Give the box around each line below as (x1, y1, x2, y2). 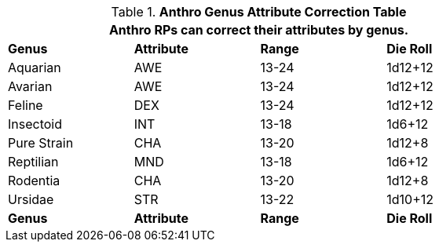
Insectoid (8, 116, 63, 132)
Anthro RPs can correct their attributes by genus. (108, 22, 409, 38)
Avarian (8, 78, 53, 94)
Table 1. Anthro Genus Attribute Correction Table (111, 4, 407, 20)
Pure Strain (8, 135, 74, 151)
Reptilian (8, 154, 59, 170)
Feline (8, 97, 43, 113)
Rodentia (8, 173, 60, 188)
